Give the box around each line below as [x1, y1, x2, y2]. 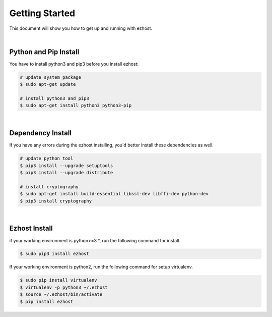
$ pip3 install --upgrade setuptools [20, 163, 113, 169]
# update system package [20, 74, 82, 80]
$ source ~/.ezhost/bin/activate [20, 292, 103, 297]
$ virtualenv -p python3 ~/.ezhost [20, 284, 108, 290]
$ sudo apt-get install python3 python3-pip [20, 102, 132, 109]
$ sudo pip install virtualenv [20, 278, 98, 283]
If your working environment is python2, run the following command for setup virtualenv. [9, 264, 193, 270]
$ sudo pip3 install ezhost [20, 251, 89, 257]
